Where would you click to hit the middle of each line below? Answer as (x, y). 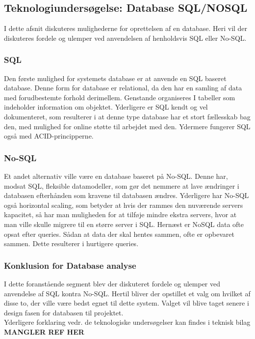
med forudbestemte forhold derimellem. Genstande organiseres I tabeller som (120, 97)
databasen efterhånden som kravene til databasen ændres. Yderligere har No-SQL (127, 195)
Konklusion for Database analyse (70, 265)
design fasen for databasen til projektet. (64, 312)
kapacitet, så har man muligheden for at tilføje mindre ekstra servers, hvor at (120, 214)
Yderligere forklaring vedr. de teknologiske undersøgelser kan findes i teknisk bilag (127, 322)
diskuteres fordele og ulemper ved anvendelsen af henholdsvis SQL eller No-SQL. (125, 38)
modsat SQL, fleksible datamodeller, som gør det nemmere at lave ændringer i (122, 185)
